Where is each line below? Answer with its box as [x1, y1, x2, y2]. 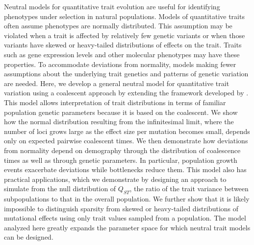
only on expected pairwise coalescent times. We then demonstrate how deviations [4, 135, 248, 146]
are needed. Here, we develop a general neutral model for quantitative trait [4, 78, 229, 88]
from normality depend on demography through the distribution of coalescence [4, 145, 241, 155]
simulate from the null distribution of [4, 183, 116, 194]
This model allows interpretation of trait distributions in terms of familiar [4, 97, 226, 107]
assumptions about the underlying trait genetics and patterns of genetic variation [4, 68, 249, 79]
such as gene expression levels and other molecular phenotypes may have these [4, 49, 240, 59]
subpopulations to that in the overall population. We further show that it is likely [4, 194, 250, 204]
